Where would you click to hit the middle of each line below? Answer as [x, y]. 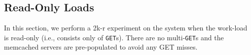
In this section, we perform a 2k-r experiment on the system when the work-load [126, 28]
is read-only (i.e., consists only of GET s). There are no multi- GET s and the [114, 37]
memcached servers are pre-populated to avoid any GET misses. [101, 47]
